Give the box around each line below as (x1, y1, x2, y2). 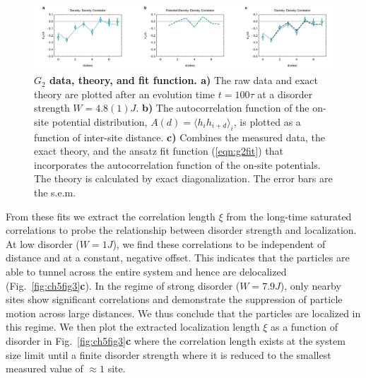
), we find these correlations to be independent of (112, 236, 326, 251)
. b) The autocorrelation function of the (136, 100, 309, 115)
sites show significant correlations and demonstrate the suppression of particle (6, 292, 343, 307)
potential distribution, (52, 114, 148, 129)
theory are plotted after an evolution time (34, 86, 216, 101)
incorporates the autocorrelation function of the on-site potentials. (34, 157, 321, 172)
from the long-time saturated (226, 208, 352, 223)
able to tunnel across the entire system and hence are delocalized (6, 264, 287, 279)
